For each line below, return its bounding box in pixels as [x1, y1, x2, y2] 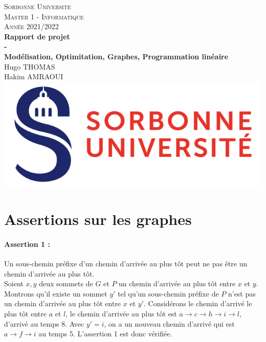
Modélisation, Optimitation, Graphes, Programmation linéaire [4, 51, 229, 61]
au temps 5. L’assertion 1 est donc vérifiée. [38, 328, 172, 339]
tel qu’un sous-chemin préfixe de [118, 288, 219, 299]
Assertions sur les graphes [4, 209, 192, 230]
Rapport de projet [4, 31, 70, 41]
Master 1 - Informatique [4, 11, 84, 21]
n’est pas [228, 288, 256, 299]
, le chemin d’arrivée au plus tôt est [65, 308, 177, 319]
